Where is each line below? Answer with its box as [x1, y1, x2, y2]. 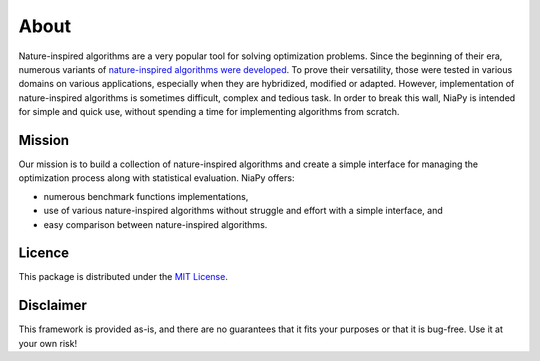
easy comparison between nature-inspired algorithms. [43, 218, 268, 230]
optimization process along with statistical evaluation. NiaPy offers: [18, 172, 295, 184]
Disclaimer [18, 297, 87, 314]
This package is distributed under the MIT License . [18, 271, 229, 283]
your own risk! [18, 337, 78, 349]
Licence [18, 245, 70, 262]
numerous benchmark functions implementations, [43, 190, 249, 202]
